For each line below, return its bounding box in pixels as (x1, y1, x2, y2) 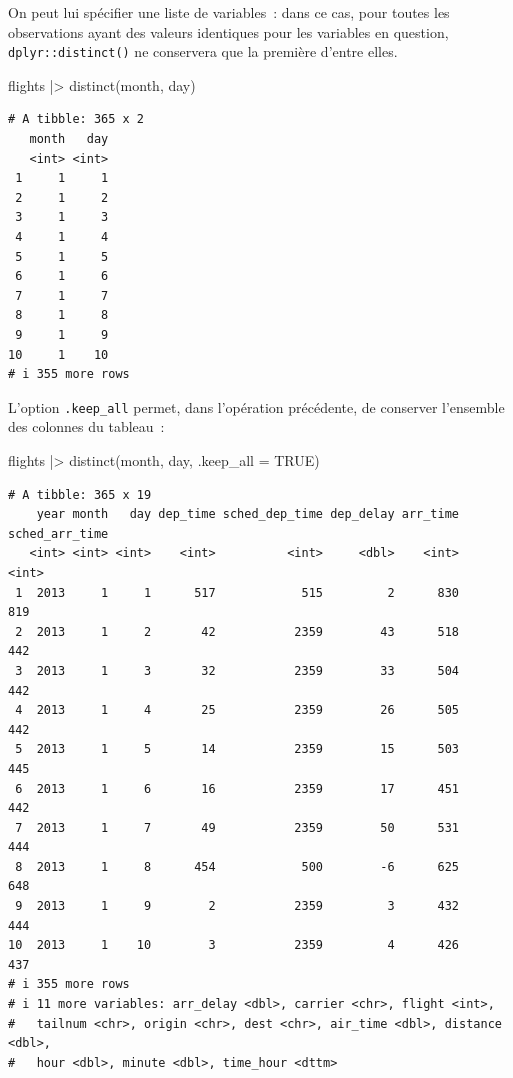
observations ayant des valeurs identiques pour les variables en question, (8, 21, 449, 42)
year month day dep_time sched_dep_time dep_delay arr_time (36, 507, 460, 522)
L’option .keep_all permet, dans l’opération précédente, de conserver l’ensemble (8, 396, 505, 417)
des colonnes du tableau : (8, 416, 165, 437)
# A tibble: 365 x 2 (8, 112, 145, 127)
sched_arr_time (8, 526, 109, 541)
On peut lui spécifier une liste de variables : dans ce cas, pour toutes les (8, 2, 450, 22)
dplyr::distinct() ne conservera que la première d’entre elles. (8, 41, 398, 62)
